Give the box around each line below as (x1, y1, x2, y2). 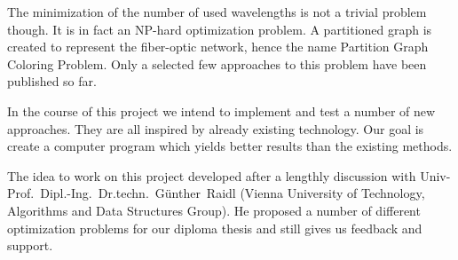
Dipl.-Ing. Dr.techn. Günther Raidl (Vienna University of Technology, (40, 184, 425, 202)
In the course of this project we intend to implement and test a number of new (7, 101, 436, 120)
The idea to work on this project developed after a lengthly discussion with (7, 166, 416, 185)
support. (7, 236, 53, 255)
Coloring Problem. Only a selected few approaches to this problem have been (7, 54, 427, 73)
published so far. (7, 72, 97, 91)
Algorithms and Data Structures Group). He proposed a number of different (7, 201, 421, 219)
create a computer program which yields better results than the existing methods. (7, 137, 453, 155)
